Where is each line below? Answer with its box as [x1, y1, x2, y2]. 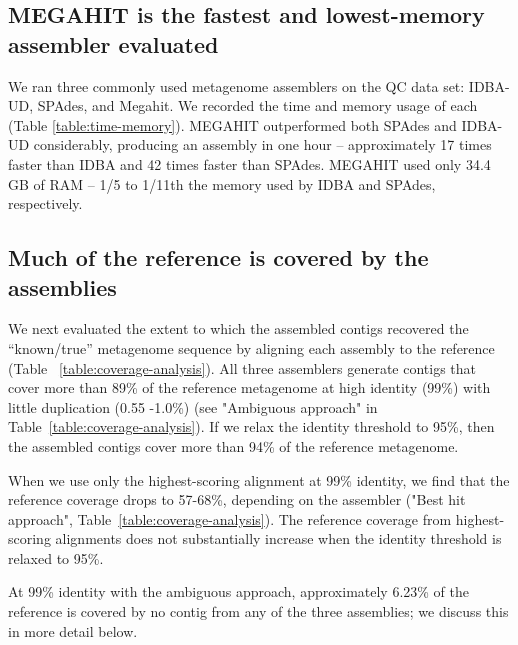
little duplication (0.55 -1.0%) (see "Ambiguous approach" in [8, 396, 378, 417]
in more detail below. [8, 620, 138, 641]
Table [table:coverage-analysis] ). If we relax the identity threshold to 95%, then [8, 416, 495, 437]
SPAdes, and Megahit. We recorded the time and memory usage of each [37, 95, 478, 116]
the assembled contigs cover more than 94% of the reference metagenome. [8, 435, 459, 456]
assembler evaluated [8, 28, 219, 59]
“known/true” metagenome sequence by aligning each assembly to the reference [8, 337, 495, 358]
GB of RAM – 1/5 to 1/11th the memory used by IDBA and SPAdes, [8, 173, 436, 194]
